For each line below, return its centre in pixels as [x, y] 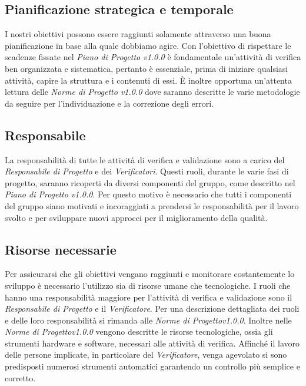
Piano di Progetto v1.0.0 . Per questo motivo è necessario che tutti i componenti [148, 194]
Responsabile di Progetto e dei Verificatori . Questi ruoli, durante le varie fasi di [147, 171]
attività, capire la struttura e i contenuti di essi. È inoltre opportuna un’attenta [148, 80]
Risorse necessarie [61, 249]
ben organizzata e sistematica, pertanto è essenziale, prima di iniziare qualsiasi [147, 68]
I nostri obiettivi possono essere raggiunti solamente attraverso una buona [138, 34]
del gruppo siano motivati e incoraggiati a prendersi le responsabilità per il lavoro [152, 205]
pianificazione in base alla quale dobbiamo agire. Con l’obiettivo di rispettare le [148, 45]
